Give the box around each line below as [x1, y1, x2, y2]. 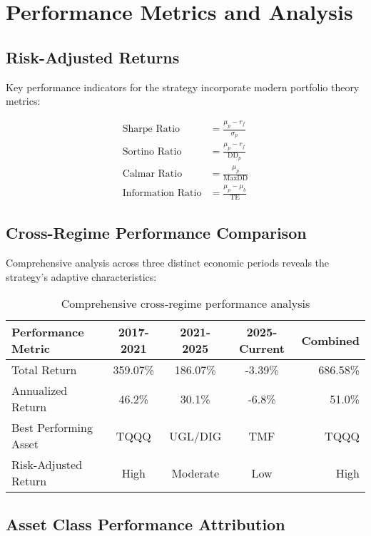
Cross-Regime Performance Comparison [6, 222, 307, 244]
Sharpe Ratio [122, 124, 181, 135]
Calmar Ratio [122, 169, 183, 180]
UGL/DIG [169, 427, 222, 444]
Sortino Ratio [122, 146, 182, 157]
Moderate [171, 464, 220, 481]
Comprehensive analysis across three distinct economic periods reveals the [6, 255, 330, 270]
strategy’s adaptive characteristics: [6, 269, 157, 284]
